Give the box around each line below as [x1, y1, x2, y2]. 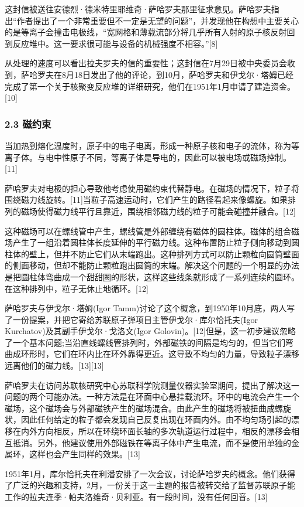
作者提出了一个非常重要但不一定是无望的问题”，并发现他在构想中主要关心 [16, 14, 299, 26]
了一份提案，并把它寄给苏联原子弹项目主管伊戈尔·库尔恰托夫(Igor [5, 313, 258, 325]
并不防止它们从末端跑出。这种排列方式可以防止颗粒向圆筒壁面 [61, 247, 299, 260]
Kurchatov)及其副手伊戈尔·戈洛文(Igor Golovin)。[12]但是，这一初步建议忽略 [5, 325, 296, 337]
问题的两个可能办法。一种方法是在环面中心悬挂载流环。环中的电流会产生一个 [5, 390, 299, 403]
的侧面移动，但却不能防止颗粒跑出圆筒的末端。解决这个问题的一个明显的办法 [5, 259, 299, 271]
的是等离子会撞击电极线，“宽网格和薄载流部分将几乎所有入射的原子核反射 [5, 26, 287, 38]
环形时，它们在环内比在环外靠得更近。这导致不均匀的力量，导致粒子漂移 [20, 348, 299, 360]
